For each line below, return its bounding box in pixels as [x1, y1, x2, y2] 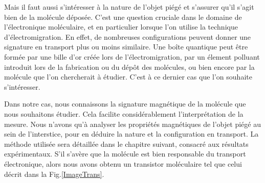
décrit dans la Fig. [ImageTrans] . [4, 168, 104, 179]
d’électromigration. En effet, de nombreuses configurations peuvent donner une [4, 31, 251, 42]
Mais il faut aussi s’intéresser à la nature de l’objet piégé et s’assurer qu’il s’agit [4, 2, 254, 12]
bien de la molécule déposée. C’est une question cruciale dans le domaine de [4, 11, 242, 22]
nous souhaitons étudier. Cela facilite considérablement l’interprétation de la [4, 108, 244, 119]
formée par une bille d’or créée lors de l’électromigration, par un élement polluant [4, 51, 260, 62]
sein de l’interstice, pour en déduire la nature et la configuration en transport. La [4, 128, 259, 139]
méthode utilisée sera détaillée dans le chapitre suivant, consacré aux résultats [4, 138, 249, 149]
